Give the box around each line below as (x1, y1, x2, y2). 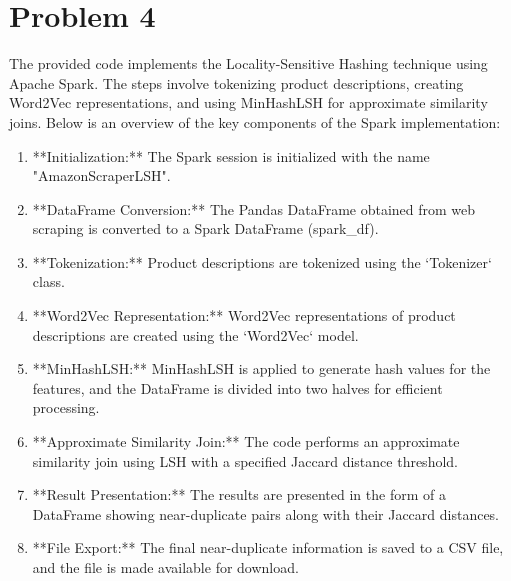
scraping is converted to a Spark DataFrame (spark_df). (32, 218, 379, 239)
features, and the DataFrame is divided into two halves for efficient (32, 377, 443, 398)
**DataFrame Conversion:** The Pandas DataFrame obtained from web (32, 198, 476, 219)
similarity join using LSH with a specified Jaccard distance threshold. (32, 450, 458, 471)
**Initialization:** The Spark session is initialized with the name (32, 145, 430, 166)
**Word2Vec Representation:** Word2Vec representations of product (32, 305, 456, 326)
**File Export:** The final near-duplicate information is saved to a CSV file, (32, 537, 504, 558)
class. (32, 271, 65, 292)
